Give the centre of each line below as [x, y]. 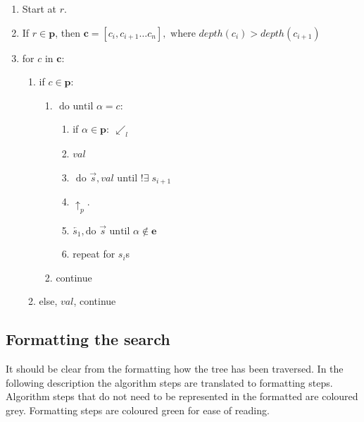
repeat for [94, 254]
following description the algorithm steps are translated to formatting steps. [169, 382]
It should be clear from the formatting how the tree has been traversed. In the [175, 369]
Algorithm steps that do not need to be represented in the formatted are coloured [182, 396]
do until [76, 106]
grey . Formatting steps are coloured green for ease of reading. [138, 410]
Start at [39, 8]
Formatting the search [88, 339]
